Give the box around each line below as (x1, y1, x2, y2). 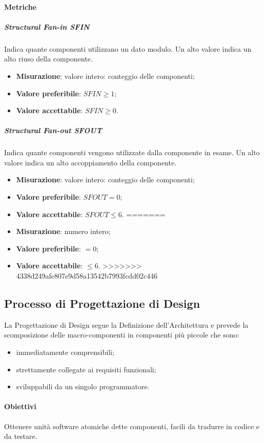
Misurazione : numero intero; (16, 226, 111, 237)
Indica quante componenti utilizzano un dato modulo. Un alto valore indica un (4, 43, 252, 54)
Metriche (4, 1, 37, 12)
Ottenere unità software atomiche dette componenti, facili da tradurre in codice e (4, 420, 260, 431)
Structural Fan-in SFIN (4, 21, 90, 32)
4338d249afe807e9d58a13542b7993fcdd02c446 (16, 270, 158, 281)
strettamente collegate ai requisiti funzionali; (16, 364, 156, 374)
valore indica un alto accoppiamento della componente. (4, 157, 177, 167)
